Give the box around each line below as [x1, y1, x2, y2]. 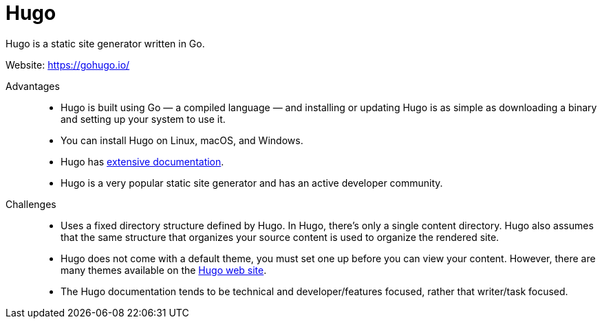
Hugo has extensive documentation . [61, 155, 224, 167]
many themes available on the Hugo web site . [61, 264, 267, 276]
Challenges [6, 198, 56, 210]
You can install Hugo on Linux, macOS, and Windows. [61, 134, 303, 146]
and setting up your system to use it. [61, 113, 226, 125]
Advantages [6, 80, 60, 92]
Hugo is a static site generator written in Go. [6, 37, 205, 49]
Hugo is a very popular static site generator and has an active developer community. [61, 176, 443, 189]
